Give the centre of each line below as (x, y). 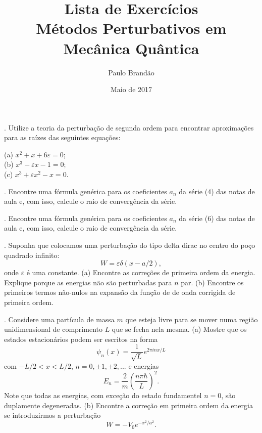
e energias (144, 365)
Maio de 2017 (131, 89)
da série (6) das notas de (217, 218)
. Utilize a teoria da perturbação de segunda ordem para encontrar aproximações (129, 127)
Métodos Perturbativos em (131, 28)
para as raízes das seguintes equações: (62, 137)
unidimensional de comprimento (53, 329)
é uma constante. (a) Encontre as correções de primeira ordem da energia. (141, 272)
